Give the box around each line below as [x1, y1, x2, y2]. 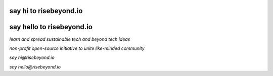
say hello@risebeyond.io [9, 63, 61, 70]
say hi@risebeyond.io [9, 54, 55, 60]
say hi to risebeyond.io [9, 7, 83, 15]
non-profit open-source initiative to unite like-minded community [9, 45, 145, 51]
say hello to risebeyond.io [9, 23, 93, 31]
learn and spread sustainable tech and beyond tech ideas [9, 36, 130, 42]
